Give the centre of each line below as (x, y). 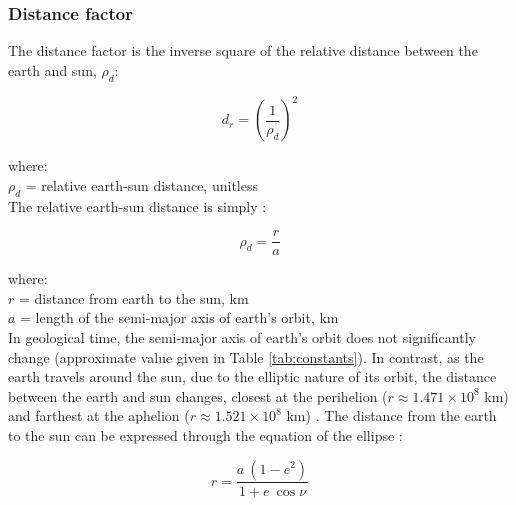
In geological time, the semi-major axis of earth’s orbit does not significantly (242, 336)
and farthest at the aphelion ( (99, 415)
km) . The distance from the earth (391, 415)
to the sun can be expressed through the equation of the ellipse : (205, 434)
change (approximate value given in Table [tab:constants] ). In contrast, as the (246, 356)
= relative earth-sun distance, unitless (141, 184)
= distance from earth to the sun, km (133, 297)
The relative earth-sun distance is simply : (137, 205)
